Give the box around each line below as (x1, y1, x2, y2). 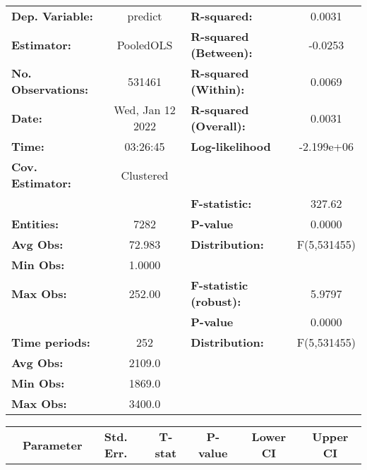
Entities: (11, 216, 59, 232)
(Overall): (191, 118, 246, 134)
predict (127, 8, 162, 24)
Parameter (23, 436, 83, 453)
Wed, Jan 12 (114, 101, 176, 118)
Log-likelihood (191, 138, 271, 154)
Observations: (11, 81, 89, 97)
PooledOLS (116, 36, 173, 53)
